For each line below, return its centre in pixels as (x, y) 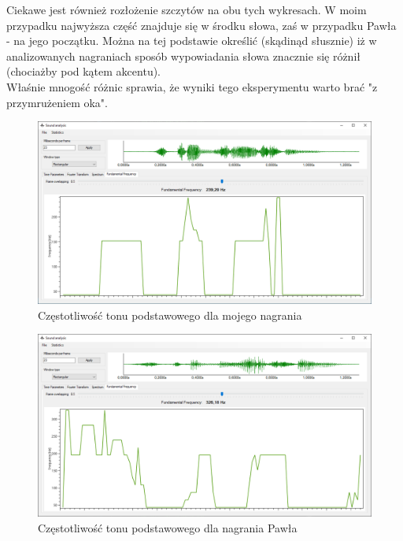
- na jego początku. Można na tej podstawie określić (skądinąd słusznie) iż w (192, 41)
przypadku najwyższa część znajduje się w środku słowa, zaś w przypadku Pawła (201, 25)
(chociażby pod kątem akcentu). (83, 71)
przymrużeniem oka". (57, 102)
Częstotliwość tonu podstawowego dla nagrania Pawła (168, 527)
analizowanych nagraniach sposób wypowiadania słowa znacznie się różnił (184, 56)
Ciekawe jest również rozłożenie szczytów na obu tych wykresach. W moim (187, 9)
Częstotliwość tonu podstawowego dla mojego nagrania (170, 315)
